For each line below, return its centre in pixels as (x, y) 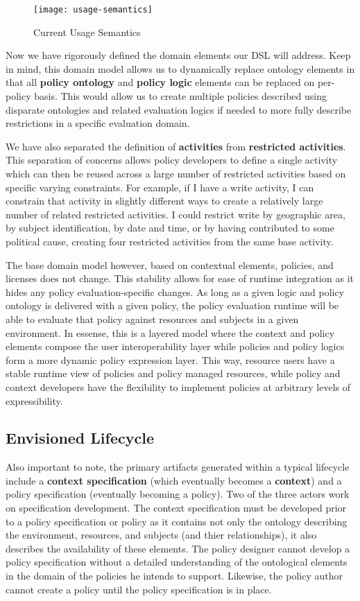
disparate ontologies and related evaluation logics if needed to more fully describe (179, 109)
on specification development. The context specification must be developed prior (176, 508)
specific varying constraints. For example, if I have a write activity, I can (160, 187)
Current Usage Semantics (87, 32)
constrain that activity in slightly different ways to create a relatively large (164, 201)
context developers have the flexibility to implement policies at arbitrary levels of (178, 386)
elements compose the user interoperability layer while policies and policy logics (175, 346)
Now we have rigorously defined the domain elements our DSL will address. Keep (178, 55)
